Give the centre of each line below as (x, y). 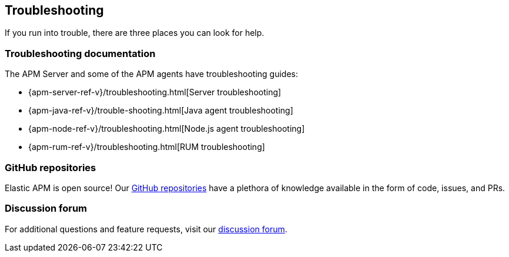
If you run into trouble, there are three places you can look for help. (135, 33)
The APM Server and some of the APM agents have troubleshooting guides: (151, 74)
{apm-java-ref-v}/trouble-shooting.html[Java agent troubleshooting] (161, 111)
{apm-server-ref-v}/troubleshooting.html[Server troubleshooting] (155, 92)
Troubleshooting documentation (80, 53)
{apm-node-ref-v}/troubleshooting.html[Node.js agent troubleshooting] (167, 129)
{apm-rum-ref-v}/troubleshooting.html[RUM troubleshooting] (147, 147)
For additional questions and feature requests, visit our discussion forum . (146, 229)
